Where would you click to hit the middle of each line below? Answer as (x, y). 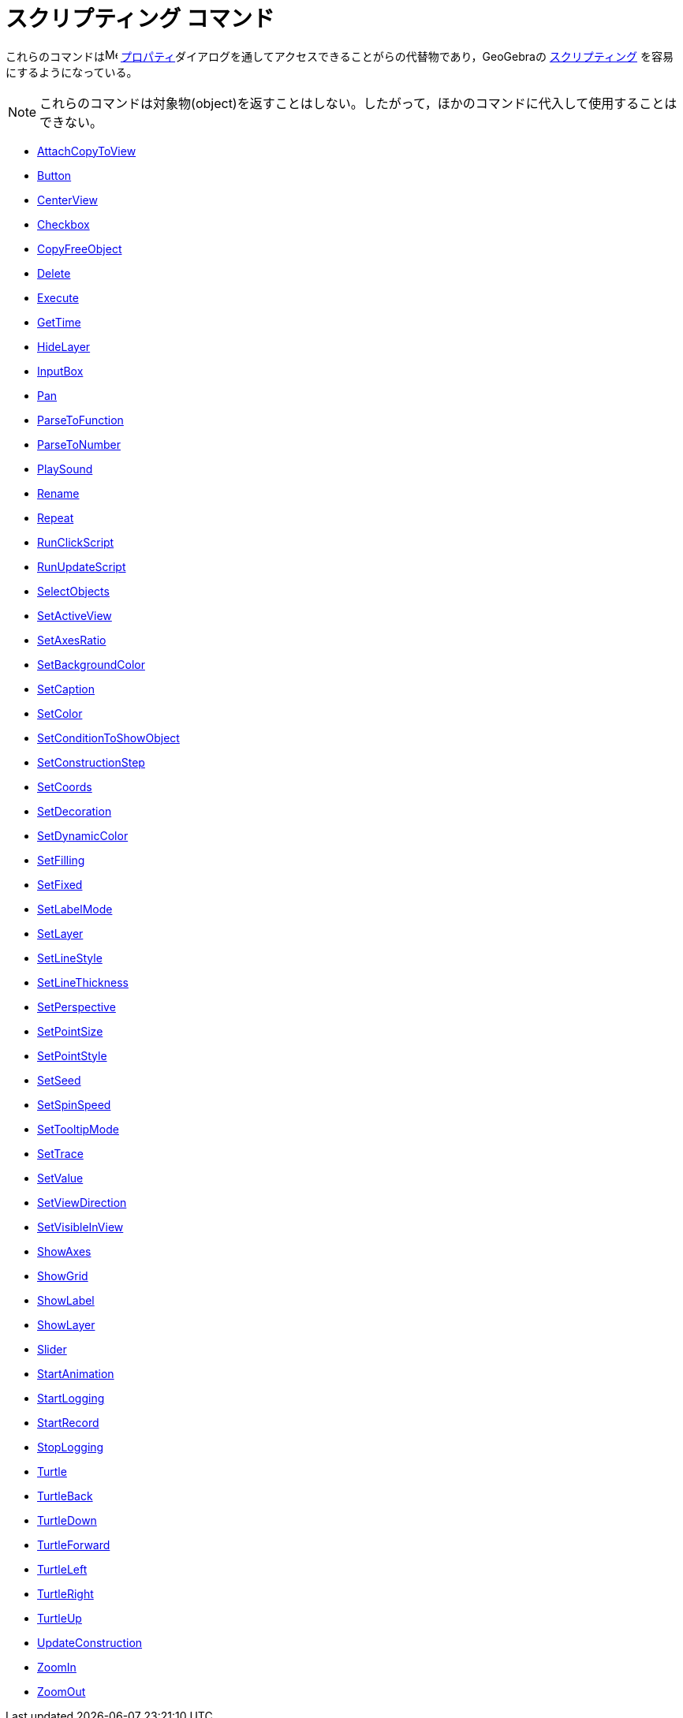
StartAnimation (76, 1373)
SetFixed (60, 884)
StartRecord (68, 1422)
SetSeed (59, 1080)
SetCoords (65, 786)
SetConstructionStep (91, 762)
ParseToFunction (80, 420)
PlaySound (65, 469)
